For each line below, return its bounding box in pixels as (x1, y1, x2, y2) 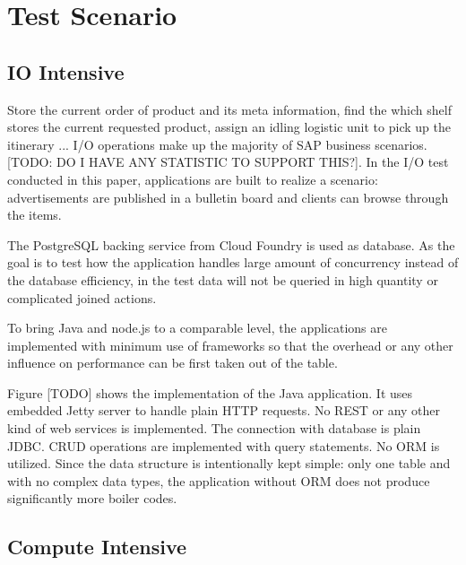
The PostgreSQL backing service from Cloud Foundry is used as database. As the (7, 235, 455, 254)
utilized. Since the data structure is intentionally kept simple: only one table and (7, 454, 451, 473)
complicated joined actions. (7, 288, 157, 307)
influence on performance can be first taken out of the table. (7, 353, 338, 372)
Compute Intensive (7, 533, 187, 561)
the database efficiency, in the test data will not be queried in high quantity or (7, 270, 438, 289)
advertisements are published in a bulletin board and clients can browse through (7, 187, 449, 206)
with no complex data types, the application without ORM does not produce (7, 471, 430, 490)
